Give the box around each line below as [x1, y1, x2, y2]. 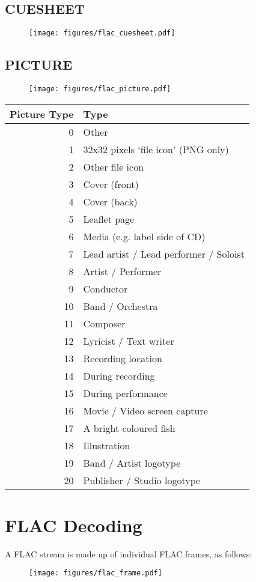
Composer [83, 316, 126, 330]
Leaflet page [83, 211, 135, 226]
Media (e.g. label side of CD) [83, 229, 206, 243]
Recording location [83, 351, 162, 365]
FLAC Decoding [5, 512, 142, 537]
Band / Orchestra [83, 299, 158, 313]
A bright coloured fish [83, 420, 175, 435]
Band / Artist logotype [83, 455, 181, 470]
